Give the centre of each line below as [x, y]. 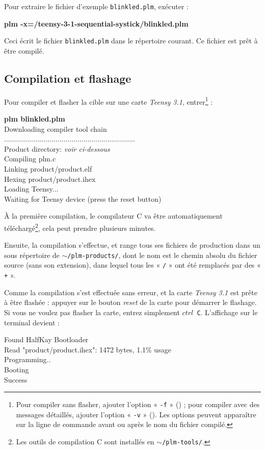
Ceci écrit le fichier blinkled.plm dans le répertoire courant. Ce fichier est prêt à [131, 41]
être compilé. [24, 50]
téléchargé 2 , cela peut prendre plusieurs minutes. [80, 227]
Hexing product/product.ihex [50, 179]
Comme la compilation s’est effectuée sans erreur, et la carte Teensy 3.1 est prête [131, 292]
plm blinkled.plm [35, 118]
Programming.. [28, 359]
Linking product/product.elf [48, 168]
